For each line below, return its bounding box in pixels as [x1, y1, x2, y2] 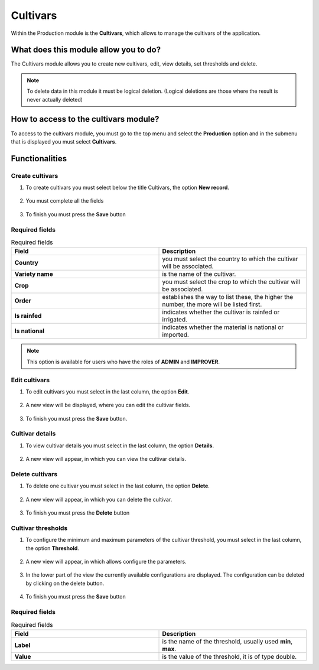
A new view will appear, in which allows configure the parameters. [25, 558, 187, 565]
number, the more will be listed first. [162, 300, 262, 308]
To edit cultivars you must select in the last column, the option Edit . [25, 388, 190, 395]
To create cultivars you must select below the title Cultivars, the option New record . [25, 184, 230, 191]
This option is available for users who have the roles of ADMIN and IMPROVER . [27, 358, 220, 365]
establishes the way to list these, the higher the [162, 293, 294, 301]
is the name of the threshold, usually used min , [162, 637, 293, 645]
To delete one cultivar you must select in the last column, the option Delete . [25, 482, 210, 490]
